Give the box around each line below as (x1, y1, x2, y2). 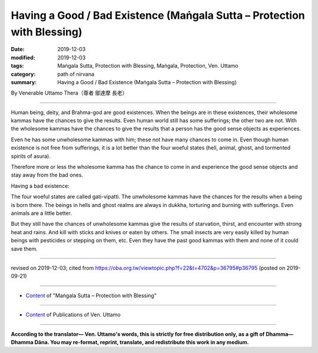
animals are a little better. (11, 209, 72, 217)
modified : (11, 54, 35, 61)
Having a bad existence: (11, 182, 70, 189)
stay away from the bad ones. (11, 171, 84, 179)
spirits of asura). (11, 152, 51, 159)
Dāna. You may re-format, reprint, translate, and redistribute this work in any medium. (34, 338, 250, 345)
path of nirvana (57, 71, 94, 78)
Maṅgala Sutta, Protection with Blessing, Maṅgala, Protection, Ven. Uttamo (57, 62, 238, 69)
